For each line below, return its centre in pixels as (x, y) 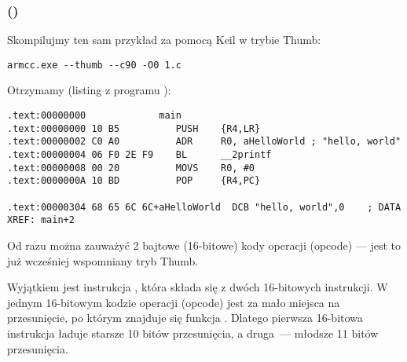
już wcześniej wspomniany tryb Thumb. (103, 260)
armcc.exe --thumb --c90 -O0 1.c (94, 65)
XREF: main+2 (41, 220)
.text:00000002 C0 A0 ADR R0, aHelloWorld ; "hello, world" (204, 142)
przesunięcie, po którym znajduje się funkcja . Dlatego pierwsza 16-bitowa (185, 318)
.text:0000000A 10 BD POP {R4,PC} (134, 181)
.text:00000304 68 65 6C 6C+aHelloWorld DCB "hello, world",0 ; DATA (204, 207)
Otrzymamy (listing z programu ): (89, 90)
